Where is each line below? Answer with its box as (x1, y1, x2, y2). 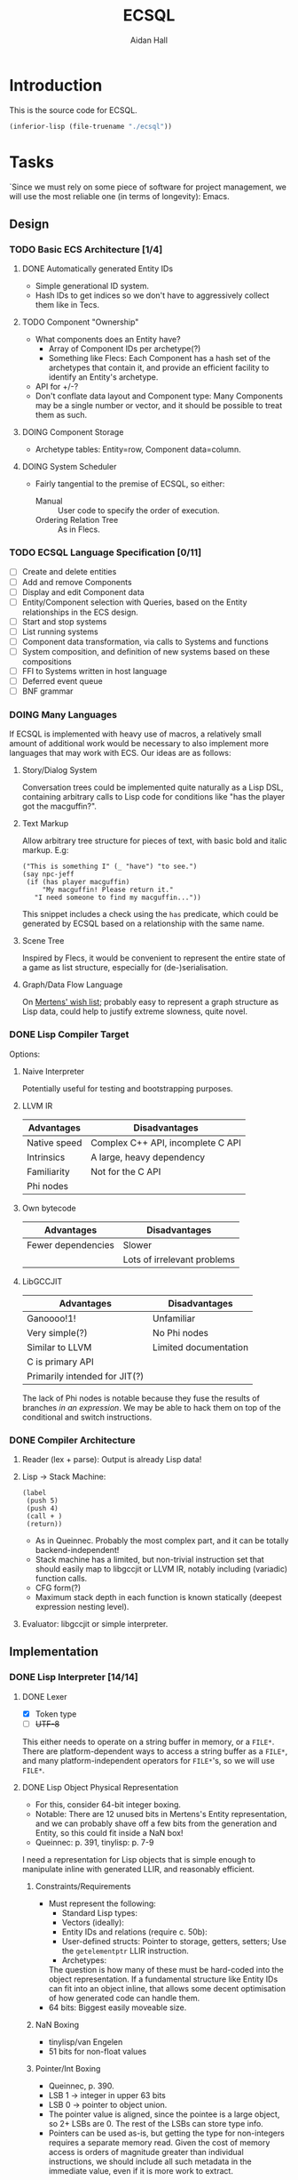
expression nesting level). (35, 1602, 129, 1613)
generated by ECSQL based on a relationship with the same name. (21, 918, 265, 929)
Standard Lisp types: (61, 1907, 138, 1918)
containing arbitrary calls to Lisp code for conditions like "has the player (21, 792, 286, 802)
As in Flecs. (57, 524, 100, 535)
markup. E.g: (21, 845, 69, 856)
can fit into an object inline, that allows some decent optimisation (48, 1983, 286, 1993)
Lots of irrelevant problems (122, 1253, 236, 1266)
